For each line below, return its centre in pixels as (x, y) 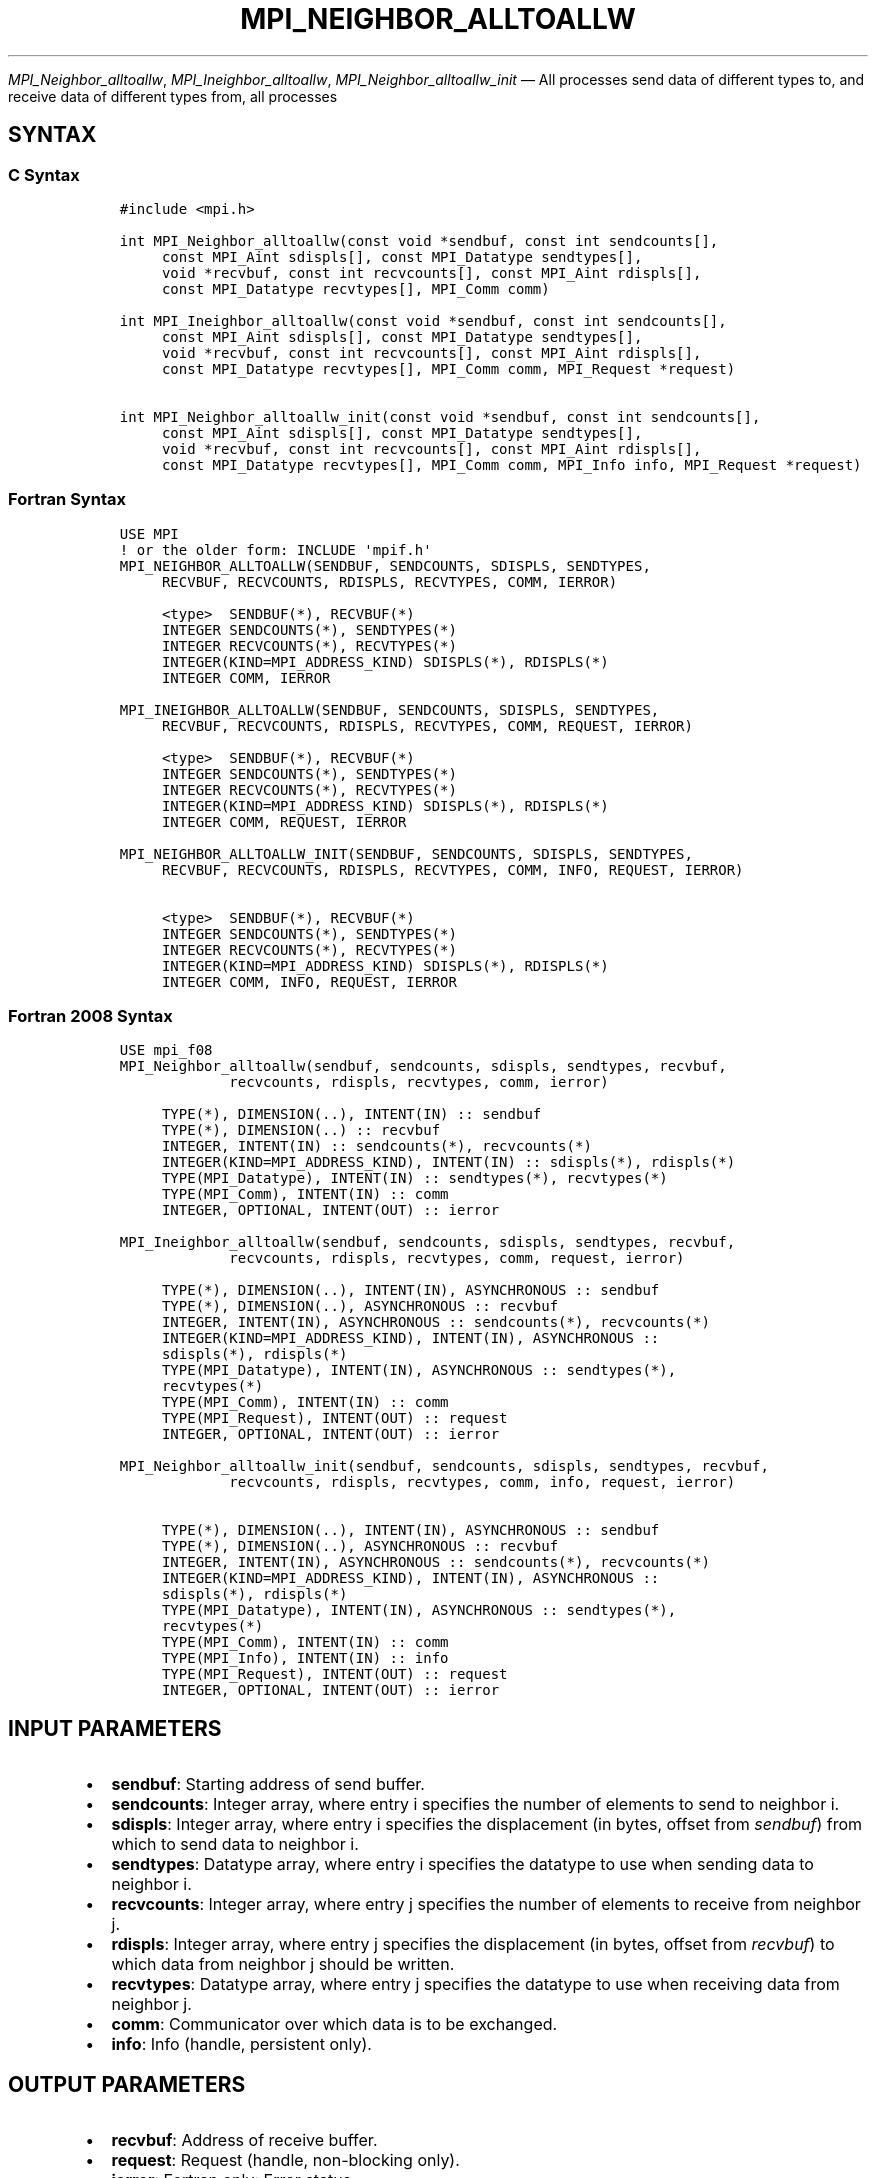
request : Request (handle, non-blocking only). (285, 2160)
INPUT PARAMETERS (115, 1728)
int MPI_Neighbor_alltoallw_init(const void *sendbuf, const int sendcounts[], (440, 416)
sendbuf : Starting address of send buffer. (268, 1784)
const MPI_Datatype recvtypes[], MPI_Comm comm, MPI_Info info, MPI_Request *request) (511, 464)
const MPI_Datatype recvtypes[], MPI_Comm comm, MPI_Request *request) (448, 368)
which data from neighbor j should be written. (283, 1964)
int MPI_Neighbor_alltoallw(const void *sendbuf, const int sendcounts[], (419, 240)
